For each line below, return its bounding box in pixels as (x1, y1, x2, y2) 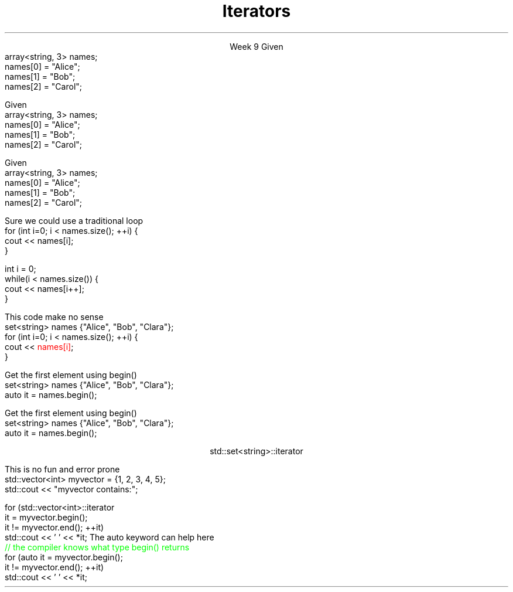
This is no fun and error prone (5, 464, 120, 474)
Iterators (222, 1, 291, 21)
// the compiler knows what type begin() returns (5, 542, 190, 552)
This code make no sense (5, 311, 104, 322)
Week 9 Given (230, 41, 283, 52)
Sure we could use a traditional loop (5, 215, 143, 226)
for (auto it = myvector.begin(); (5, 552, 123, 562)
